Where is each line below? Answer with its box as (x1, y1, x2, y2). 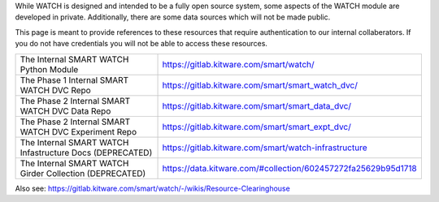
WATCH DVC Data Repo (20, 105, 111, 117)
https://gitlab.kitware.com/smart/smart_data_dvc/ (162, 100, 352, 111)
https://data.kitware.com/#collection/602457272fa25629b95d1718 (162, 162, 418, 174)
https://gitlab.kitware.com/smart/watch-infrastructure (162, 142, 367, 153)
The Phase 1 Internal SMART (20, 74, 129, 85)
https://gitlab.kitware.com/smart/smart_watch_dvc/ (162, 80, 358, 91)
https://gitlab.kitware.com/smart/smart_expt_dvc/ (162, 121, 351, 132)
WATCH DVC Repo (20, 84, 91, 96)
